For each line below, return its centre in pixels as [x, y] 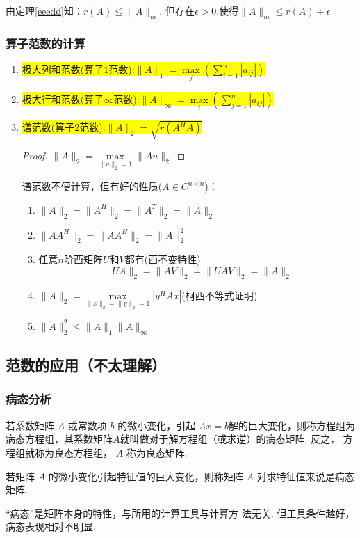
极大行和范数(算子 [63, 99]
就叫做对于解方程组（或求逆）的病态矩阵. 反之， [230, 439]
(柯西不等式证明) [220, 295]
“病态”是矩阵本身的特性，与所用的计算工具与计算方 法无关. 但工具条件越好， [180, 513]
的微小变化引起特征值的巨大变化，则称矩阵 [146, 476]
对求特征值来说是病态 [305, 476]
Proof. [35, 155]
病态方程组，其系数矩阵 [59, 439]
